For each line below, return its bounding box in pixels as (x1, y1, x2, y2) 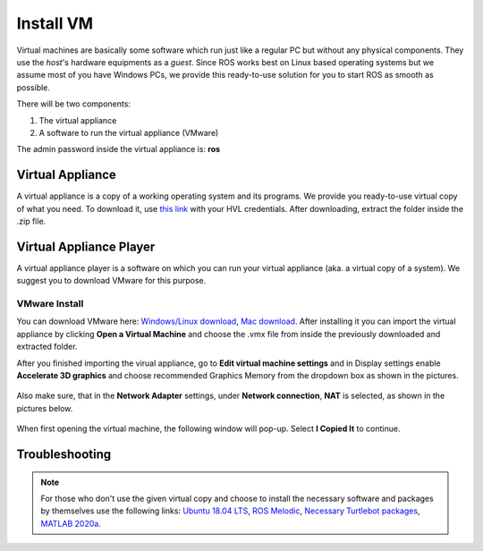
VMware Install (16, 298, 84, 310)
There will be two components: (16, 98, 131, 109)
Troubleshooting (16, 446, 112, 462)
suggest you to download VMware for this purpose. (16, 275, 207, 286)
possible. (16, 81, 51, 93)
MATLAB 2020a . (40, 518, 102, 529)
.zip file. (16, 216, 47, 226)
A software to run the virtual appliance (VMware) (38, 127, 219, 138)
